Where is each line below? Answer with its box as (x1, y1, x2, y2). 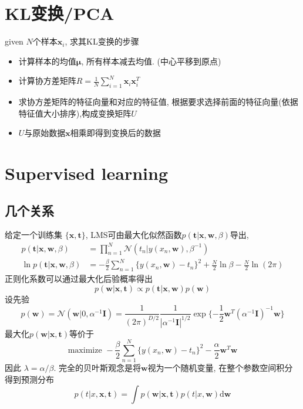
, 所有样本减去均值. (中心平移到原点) (81, 54, 221, 67)
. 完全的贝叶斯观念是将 (53, 362, 141, 374)
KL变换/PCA (5, 1, 115, 25)
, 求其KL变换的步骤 (65, 35, 139, 47)
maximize (68, 346, 102, 355)
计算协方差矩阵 (18, 74, 76, 87)
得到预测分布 (5, 373, 54, 385)
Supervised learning (5, 161, 169, 185)
